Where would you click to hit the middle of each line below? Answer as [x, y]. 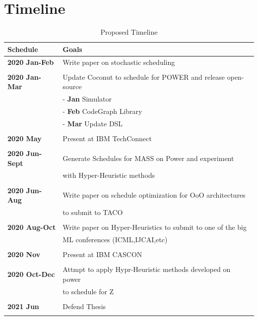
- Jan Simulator [87, 99]
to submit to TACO [93, 212]
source [72, 86]
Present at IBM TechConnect [107, 138]
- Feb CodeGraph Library [102, 111]
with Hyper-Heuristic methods [109, 175]
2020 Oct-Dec [31, 274]
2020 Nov [24, 254]
